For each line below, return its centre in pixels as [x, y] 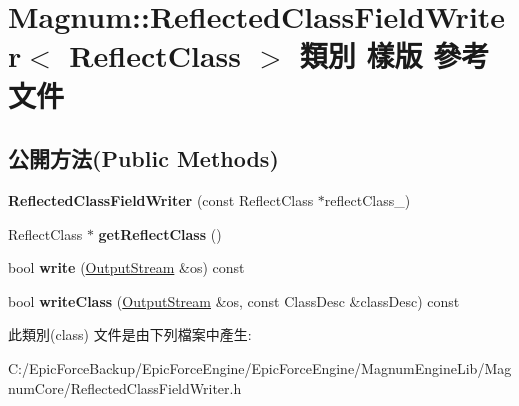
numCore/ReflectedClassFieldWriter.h [125, 387]
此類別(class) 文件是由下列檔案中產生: [130, 334]
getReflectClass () [160, 233]
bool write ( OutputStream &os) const [126, 267]
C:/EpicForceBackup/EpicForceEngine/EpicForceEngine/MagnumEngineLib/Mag [260, 367]
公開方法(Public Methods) [143, 158]
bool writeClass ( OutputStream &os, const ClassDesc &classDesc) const [234, 300]
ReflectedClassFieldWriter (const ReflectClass [161, 199]
